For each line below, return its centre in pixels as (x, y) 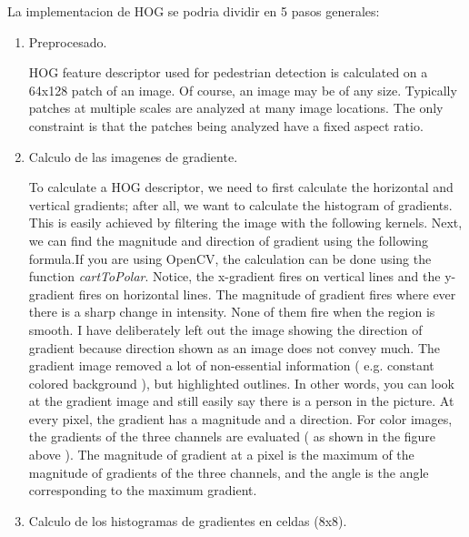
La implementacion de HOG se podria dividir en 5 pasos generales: (194, 11)
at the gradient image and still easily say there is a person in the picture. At (241, 401)
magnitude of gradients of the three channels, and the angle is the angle (229, 472)
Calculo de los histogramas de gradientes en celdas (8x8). (188, 520)
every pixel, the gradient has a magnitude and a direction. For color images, (240, 418)
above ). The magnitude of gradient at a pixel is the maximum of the (221, 455)
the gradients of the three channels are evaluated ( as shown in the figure (232, 436)
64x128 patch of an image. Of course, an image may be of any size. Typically (243, 90)
